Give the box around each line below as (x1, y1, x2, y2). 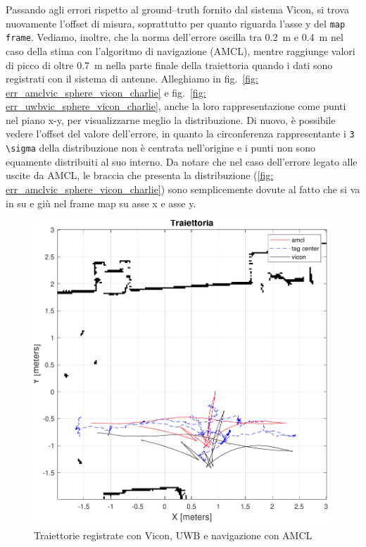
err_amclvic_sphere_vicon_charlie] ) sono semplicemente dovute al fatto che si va (6, 181, 360, 196)
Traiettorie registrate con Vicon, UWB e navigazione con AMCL (34, 527, 313, 542)
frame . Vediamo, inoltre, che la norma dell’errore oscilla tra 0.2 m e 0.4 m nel (6, 30, 343, 44)
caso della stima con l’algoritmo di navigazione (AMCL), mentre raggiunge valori (6, 43, 355, 58)
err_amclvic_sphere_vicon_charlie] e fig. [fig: (6, 85, 206, 99)
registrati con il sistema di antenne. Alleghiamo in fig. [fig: (6, 71, 258, 86)
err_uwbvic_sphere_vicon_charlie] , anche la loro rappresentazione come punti (6, 99, 346, 113)
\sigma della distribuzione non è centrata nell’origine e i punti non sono (6, 140, 315, 155)
